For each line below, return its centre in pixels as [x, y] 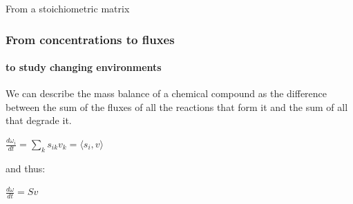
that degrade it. [39, 120]
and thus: [26, 168]
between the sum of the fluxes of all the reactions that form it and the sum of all [177, 106]
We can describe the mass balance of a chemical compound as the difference [166, 93]
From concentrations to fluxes [90, 39]
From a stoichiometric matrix [68, 8]
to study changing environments [84, 67]
